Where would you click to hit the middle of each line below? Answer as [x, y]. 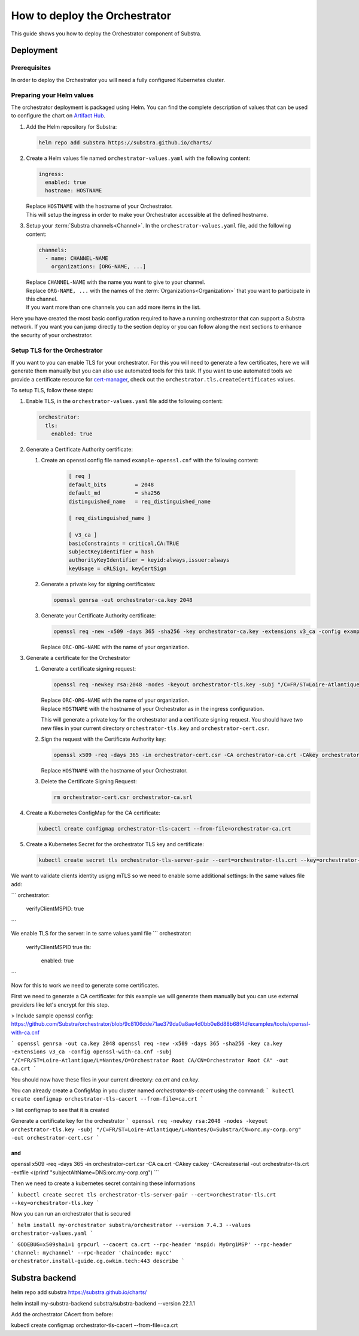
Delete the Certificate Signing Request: [89, 781]
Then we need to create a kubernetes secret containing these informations [103, 1183]
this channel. [42, 299]
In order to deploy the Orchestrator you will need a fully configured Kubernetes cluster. [118, 80]
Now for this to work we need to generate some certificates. [85, 985]
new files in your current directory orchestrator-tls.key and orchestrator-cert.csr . [155, 728]
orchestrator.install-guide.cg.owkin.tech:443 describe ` [98, 1261]
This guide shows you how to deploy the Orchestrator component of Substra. [106, 34]
